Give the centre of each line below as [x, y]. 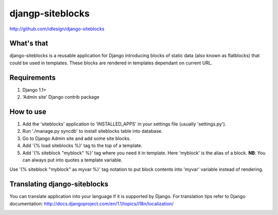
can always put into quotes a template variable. [73, 160]
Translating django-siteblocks [59, 184]
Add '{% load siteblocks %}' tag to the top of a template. [82, 146]
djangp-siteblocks [50, 13]
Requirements [33, 77]
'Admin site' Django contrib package [61, 97]
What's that [29, 43]
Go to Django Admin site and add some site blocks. [77, 138]
